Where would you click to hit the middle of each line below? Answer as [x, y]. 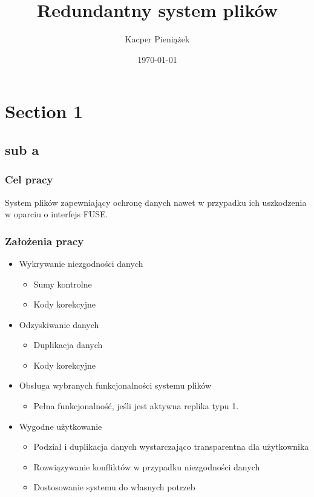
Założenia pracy [44, 241]
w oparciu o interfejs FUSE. [57, 214]
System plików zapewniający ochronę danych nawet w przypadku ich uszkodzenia [156, 202]
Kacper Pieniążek [157, 39]
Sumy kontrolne [63, 284]
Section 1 [44, 111]
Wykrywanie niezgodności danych [81, 263]
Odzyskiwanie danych [59, 324]
